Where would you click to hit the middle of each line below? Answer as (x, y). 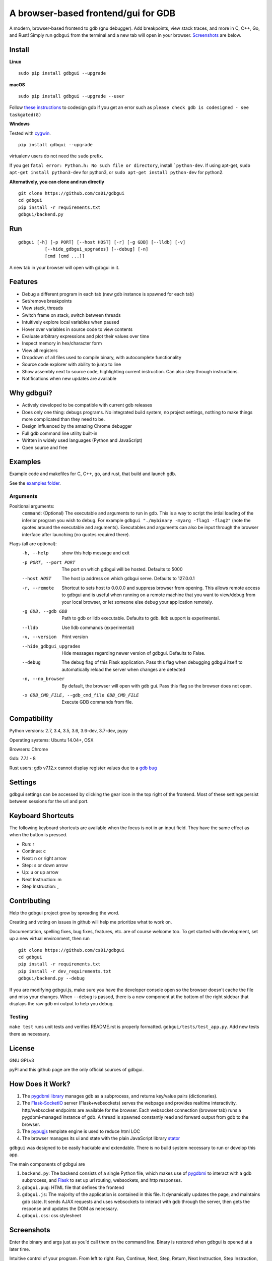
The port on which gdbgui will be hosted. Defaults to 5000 (122, 569)
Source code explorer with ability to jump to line (72, 364)
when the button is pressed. (38, 835)
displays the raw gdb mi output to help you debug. (62, 1004)
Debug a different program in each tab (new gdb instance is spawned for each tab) (108, 294)
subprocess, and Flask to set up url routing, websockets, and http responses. (102, 1180)
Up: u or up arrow (40, 872)
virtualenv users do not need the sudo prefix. (56, 156)
